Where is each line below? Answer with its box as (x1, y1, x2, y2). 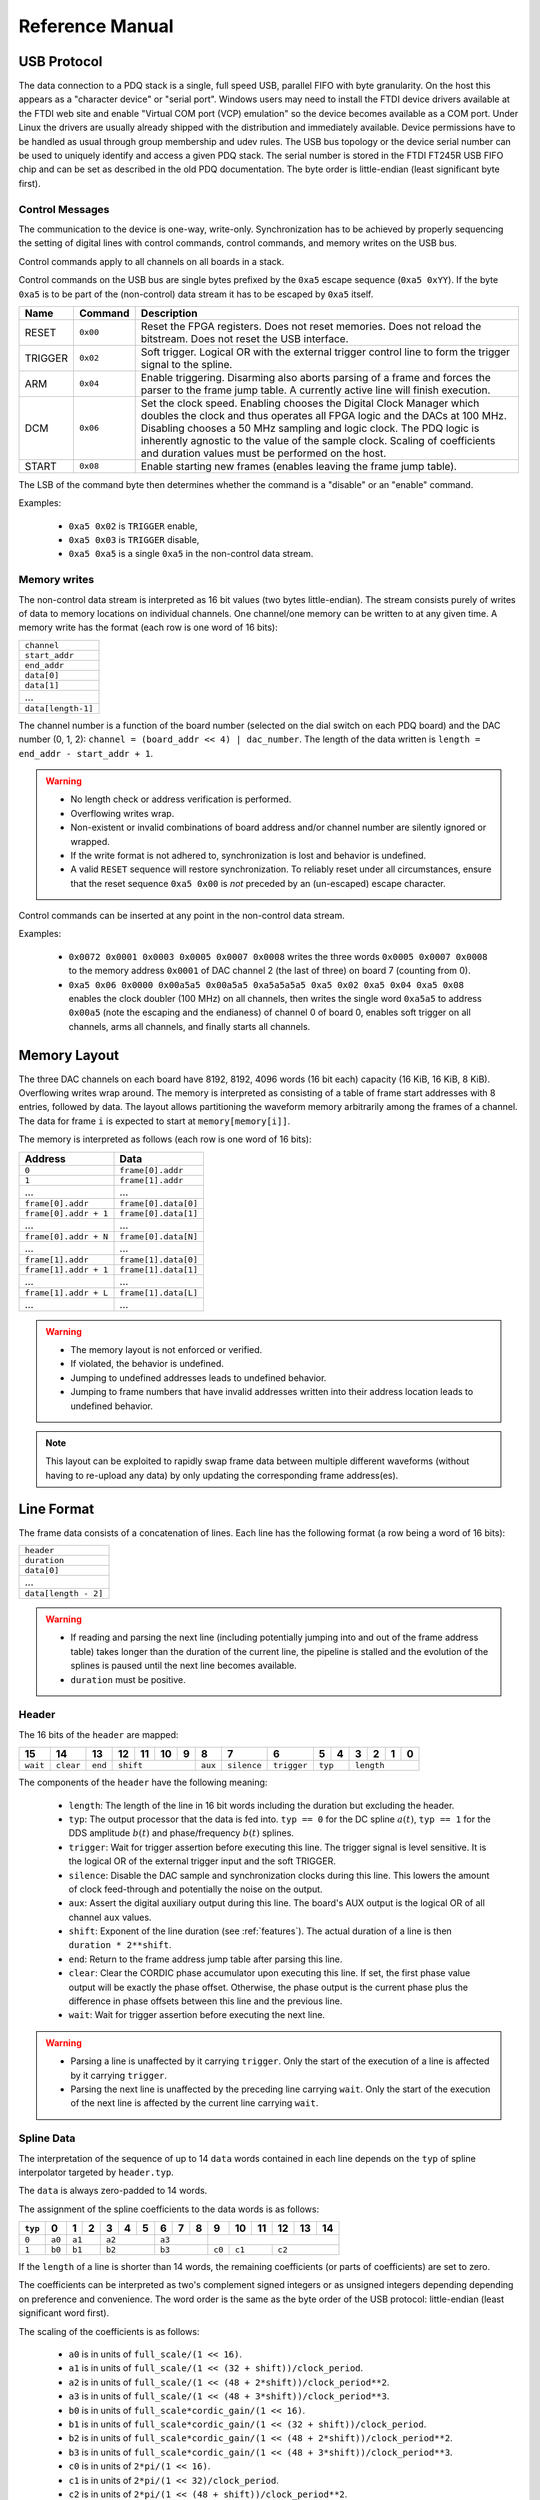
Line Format (18, 1500, 95, 1517)
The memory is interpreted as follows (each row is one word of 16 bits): (18, 1133, 312, 1145)
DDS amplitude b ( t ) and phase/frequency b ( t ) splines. (68, 1827, 295, 1839)
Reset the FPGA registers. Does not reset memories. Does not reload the (140, 319, 482, 333)
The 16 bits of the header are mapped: (18, 1728, 179, 1740)
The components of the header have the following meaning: (18, 1776, 268, 1789)
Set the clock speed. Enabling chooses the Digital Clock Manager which (140, 396, 480, 410)
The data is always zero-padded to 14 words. (18, 2185, 208, 2197)
